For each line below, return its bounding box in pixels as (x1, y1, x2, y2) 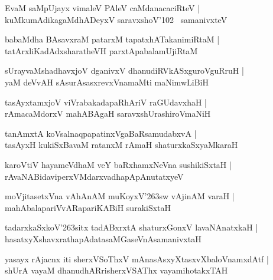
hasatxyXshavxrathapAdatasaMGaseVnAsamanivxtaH (5, 232, 201, 245)
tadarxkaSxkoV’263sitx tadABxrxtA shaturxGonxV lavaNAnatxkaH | (5, 221, 258, 233)
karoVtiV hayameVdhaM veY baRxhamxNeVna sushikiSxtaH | (5, 158, 232, 170)
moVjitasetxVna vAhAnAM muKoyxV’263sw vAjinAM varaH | (5, 190, 235, 202)
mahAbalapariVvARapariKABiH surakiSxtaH (5, 201, 171, 213)
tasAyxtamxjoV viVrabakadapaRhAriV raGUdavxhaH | (5, 95, 207, 108)
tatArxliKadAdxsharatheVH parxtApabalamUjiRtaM (5, 44, 198, 57)
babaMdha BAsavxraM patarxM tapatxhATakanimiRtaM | (5, 33, 220, 45)
